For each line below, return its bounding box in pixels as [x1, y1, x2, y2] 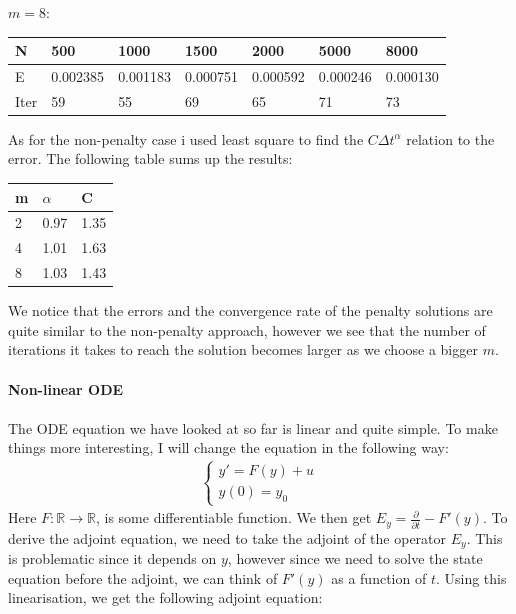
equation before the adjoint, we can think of [8, 567, 278, 588]
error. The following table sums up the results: [8, 148, 293, 169]
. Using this [435, 567, 507, 588]
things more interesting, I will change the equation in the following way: [8, 437, 449, 458]
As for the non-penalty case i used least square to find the [8, 128, 364, 149]
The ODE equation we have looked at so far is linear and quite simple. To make [8, 417, 498, 438]
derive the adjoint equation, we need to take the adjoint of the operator [8, 527, 447, 548]
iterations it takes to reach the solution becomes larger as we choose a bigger [8, 339, 478, 360]
